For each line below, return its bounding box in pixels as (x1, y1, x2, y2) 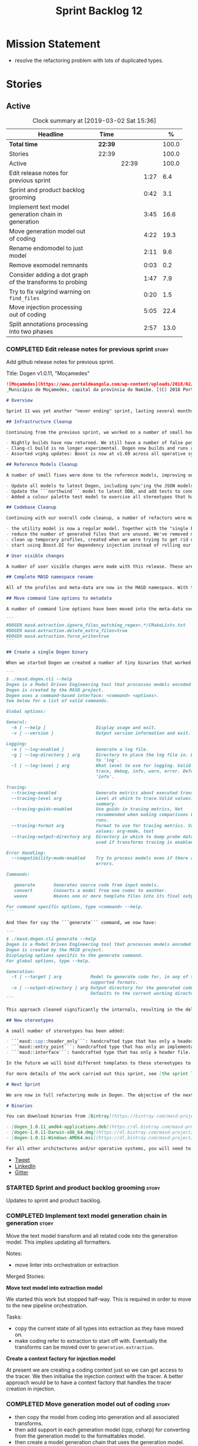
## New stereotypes (6, 1017, 54, 1023)
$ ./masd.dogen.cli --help (6, 676, 72, 682)
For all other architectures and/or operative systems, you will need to (6, 1145, 192, 1151)
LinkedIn (14, 1162, 36, 1169)
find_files (9, 295, 39, 301)
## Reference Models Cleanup (6, 462, 78, 468)
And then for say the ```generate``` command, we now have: (6, 920, 157, 926)
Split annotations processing (9, 320, 88, 328)
